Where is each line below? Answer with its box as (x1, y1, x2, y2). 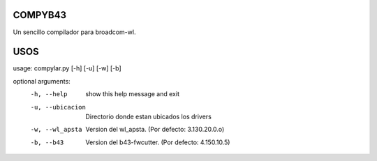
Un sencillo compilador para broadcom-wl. (13, 28, 136, 36)
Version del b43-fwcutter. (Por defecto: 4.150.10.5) (85, 138, 230, 146)
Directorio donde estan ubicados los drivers (85, 112, 212, 121)
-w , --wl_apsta (30, 125, 83, 134)
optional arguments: (13, 77, 71, 85)
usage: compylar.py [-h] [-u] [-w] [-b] (13, 64, 121, 72)
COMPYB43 (13, 9, 66, 21)
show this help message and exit (85, 90, 179, 98)
